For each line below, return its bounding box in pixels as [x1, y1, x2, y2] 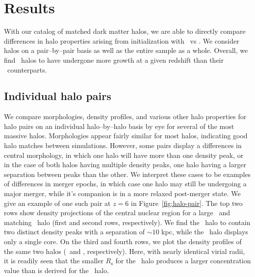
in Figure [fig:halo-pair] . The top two [130, 198, 243, 208]
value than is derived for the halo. [4, 265, 109, 275]
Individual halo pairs [4, 88, 111, 103]
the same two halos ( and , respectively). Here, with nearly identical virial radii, [4, 246, 245, 256]
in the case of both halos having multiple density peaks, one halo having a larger [4, 159, 246, 170]
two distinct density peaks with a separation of [4, 227, 145, 237]
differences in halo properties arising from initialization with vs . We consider [4, 35, 239, 46]
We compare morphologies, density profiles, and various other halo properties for [4, 111, 247, 122]
